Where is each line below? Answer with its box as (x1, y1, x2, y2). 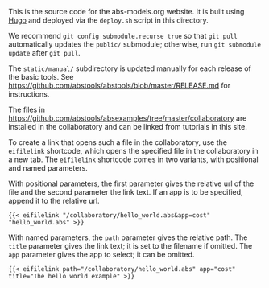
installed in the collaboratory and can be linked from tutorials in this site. (8, 122, 247, 131)
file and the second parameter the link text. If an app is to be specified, (8, 187, 243, 196)
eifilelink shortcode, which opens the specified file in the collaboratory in (8, 146, 259, 155)
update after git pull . (8, 48, 81, 57)
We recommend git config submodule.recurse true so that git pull (8, 31, 238, 40)
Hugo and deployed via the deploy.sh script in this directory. (8, 15, 209, 25)
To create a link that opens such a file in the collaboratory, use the (8, 138, 228, 147)
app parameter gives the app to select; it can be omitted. (8, 249, 195, 259)
